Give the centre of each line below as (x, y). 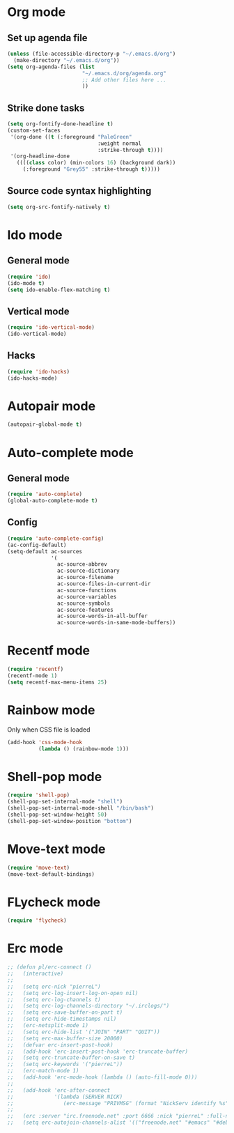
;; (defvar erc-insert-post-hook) (60, 1045)
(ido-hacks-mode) (32, 378)
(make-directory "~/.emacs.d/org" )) (67, 60)
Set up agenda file (48, 38)
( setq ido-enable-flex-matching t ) (59, 290)
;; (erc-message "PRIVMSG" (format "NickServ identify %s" (118, 1103)
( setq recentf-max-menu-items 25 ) (57, 682)
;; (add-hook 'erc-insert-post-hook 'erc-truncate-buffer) (98, 1051)
